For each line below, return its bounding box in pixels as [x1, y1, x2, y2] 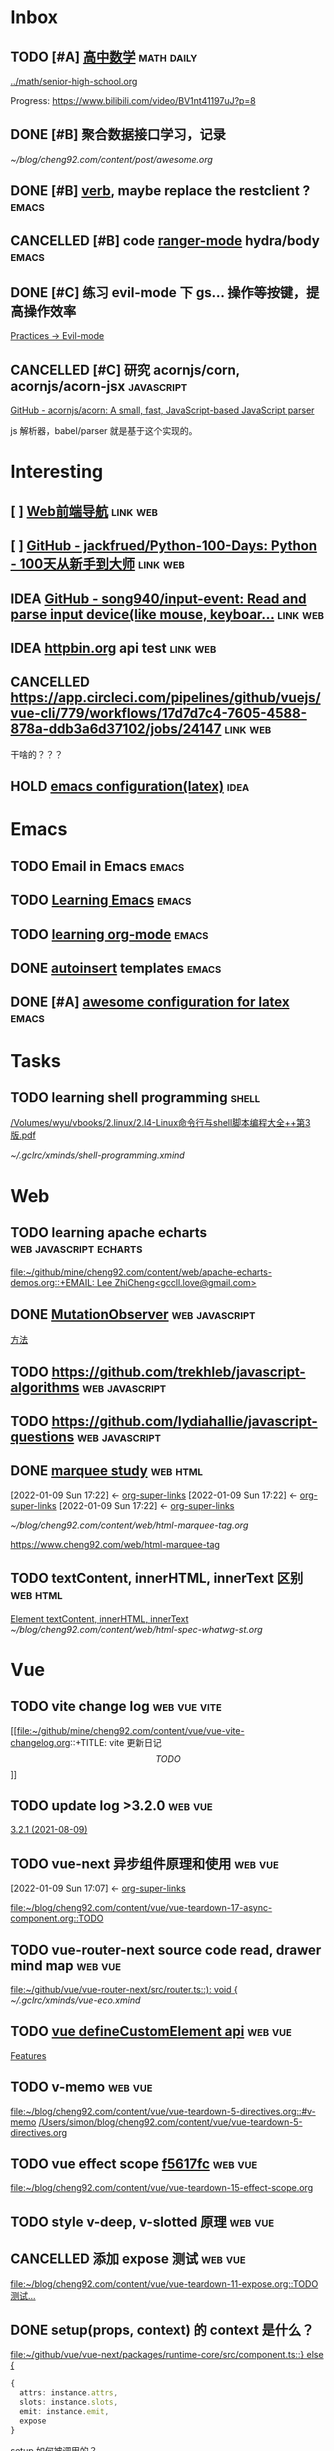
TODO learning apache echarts [10, 1224, 208, 1241]
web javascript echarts [10, 1239, 143, 1256]
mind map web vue [10, 1957, 122, 1974]
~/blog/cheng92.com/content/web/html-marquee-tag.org [10, 1519, 249, 1531]
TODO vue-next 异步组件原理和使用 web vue [10, 1855, 280, 1872]
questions [10, 1428, 75, 1445]
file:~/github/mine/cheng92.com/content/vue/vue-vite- [16, 1724, 245, 1736]
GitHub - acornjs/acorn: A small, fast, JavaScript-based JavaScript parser [10, 404, 315, 416]
